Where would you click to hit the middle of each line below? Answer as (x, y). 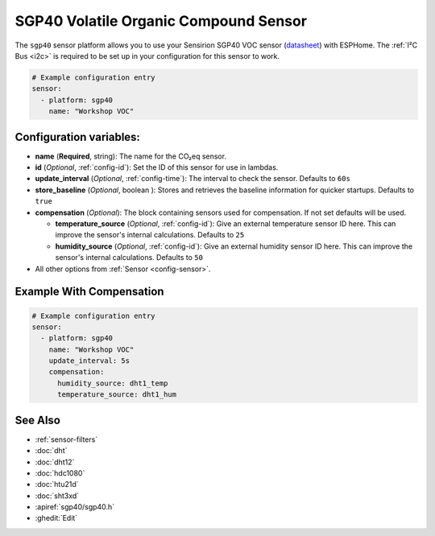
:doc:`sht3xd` (57, 496)
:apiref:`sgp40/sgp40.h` (75, 507)
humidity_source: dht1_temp (113, 383)
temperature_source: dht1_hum (117, 395)
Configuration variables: (78, 137)
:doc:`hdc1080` (60, 473)
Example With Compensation (89, 292)
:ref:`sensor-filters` (66, 439)
